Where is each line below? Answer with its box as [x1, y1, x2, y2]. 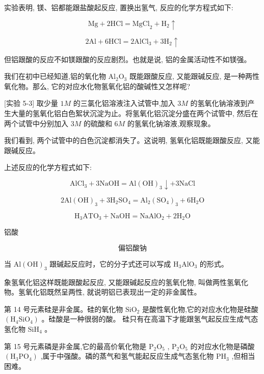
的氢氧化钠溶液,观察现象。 [127, 118, 215, 128]
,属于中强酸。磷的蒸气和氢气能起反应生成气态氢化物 [40, 351, 214, 361]
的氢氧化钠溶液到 [190, 98, 248, 108]
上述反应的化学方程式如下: [4, 162, 92, 172]
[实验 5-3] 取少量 [4, 98, 58, 108]
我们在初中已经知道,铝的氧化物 [4, 71, 106, 81]
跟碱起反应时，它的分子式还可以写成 [49, 258, 171, 269]
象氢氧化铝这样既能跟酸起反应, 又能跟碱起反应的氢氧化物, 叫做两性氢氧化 [4, 276, 249, 287]
